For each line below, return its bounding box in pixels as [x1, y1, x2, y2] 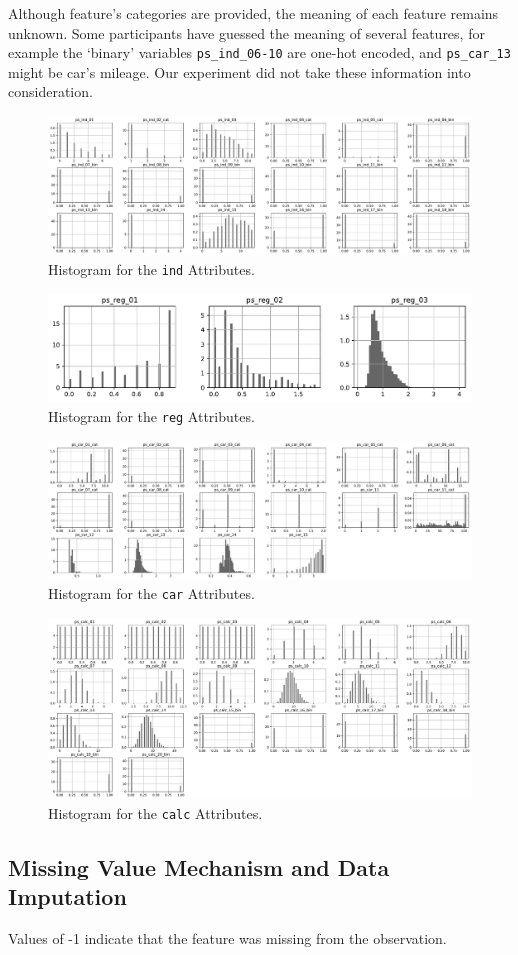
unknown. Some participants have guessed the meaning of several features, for [8, 22, 485, 43]
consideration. [8, 81, 93, 102]
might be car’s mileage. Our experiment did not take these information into [8, 61, 471, 82]
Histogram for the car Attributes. [48, 583, 255, 604]
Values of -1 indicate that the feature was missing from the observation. [8, 927, 447, 948]
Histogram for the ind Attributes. [48, 258, 255, 279]
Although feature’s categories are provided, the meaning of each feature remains [8, 3, 499, 23]
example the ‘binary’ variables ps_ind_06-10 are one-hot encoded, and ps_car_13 [8, 42, 511, 63]
